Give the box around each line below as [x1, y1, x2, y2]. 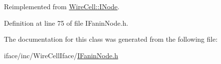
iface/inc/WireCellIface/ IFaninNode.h [4, 50, 118, 60]
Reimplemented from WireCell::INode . [4, 1, 120, 11]
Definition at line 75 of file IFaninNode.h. [4, 17, 128, 28]
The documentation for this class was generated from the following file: [4, 34, 218, 44]
